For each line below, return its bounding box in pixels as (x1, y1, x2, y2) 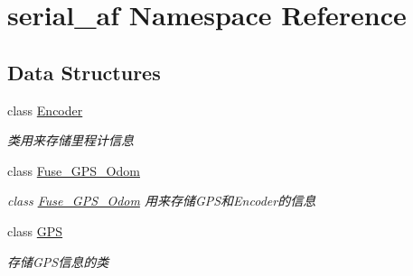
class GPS (7, 221, 63, 240)
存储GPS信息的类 (7, 252, 109, 271)
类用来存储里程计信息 (7, 131, 134, 150)
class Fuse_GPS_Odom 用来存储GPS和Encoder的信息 (7, 191, 316, 210)
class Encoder (7, 100, 83, 119)
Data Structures (7, 58, 161, 86)
